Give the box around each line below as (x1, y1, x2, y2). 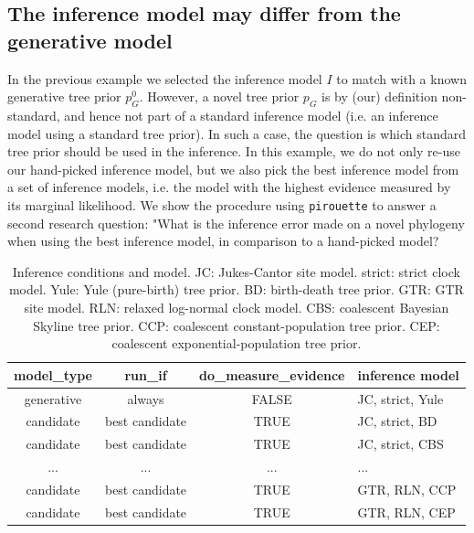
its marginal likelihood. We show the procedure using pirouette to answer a (7, 195, 437, 214)
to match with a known (336, 69, 467, 88)
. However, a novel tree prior (139, 87, 300, 106)
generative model (7, 26, 173, 54)
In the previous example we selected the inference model (7, 69, 322, 88)
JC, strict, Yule (357, 389, 444, 408)
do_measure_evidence (199, 365, 345, 384)
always (127, 389, 164, 408)
